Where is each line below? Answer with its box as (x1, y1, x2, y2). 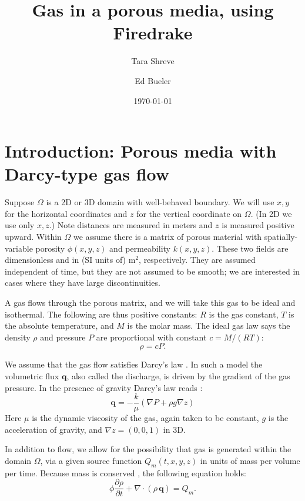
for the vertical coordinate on (136, 207, 242, 219)
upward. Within (5, 231, 62, 242)
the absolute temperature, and (5, 319, 114, 332)
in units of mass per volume (200, 454, 300, 466)
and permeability (109, 242, 170, 254)
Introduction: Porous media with (5, 139, 277, 163)
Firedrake (113, 21, 193, 45)
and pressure (40, 330, 86, 343)
